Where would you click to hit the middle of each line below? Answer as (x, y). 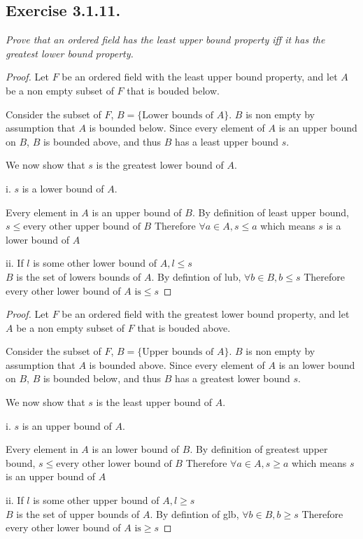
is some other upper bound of (96, 500)
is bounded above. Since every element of (177, 364)
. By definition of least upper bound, (270, 212)
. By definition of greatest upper (259, 449)
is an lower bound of (136, 449)
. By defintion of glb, (194, 513)
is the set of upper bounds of (78, 513)
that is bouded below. (173, 90)
